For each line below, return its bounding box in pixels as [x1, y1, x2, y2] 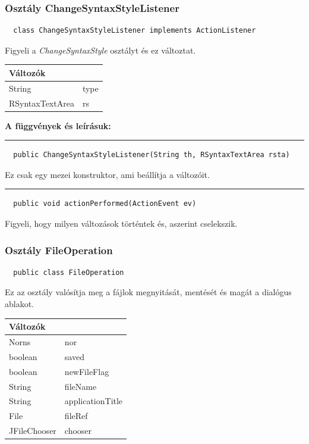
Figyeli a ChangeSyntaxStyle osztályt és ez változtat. [5, 43, 196, 56]
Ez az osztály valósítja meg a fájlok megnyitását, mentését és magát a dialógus [5, 286, 292, 298]
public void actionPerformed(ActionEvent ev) [13, 199, 197, 208]
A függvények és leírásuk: [5, 119, 111, 132]
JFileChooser [9, 424, 56, 437]
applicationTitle [64, 395, 123, 407]
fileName [64, 380, 97, 392]
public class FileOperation [13, 268, 124, 277]
